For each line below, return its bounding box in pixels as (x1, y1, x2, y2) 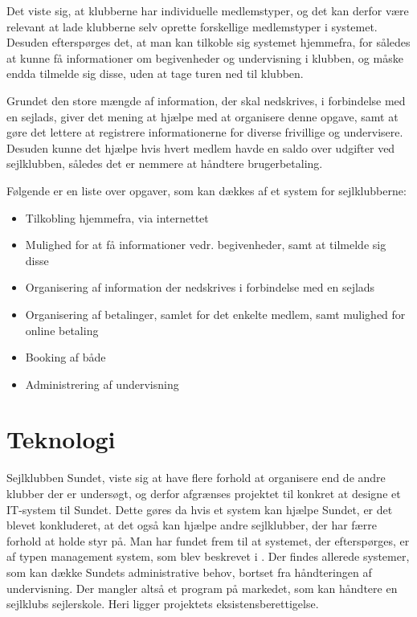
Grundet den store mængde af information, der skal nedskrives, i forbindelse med (6, 92, 406, 108)
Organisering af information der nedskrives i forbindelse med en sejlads (25, 279, 375, 296)
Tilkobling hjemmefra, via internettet (25, 209, 209, 226)
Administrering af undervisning (25, 375, 179, 392)
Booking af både (25, 349, 106, 366)
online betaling (25, 321, 99, 338)
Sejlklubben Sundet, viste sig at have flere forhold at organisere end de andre (6, 469, 386, 486)
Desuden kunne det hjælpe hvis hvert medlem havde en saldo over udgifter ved (6, 139, 395, 156)
